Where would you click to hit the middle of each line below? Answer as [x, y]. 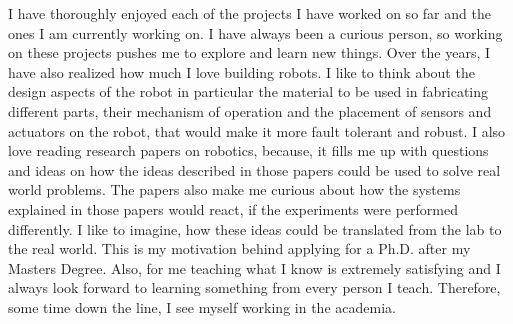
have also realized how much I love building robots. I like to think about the [241, 71]
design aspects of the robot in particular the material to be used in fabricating [248, 91]
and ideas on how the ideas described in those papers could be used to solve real [254, 169]
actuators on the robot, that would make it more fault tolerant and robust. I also [257, 130]
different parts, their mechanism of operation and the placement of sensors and [250, 110]
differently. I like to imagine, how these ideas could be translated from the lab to [255, 228]
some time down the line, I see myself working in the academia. [202, 306]
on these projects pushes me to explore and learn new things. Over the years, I [249, 52]
